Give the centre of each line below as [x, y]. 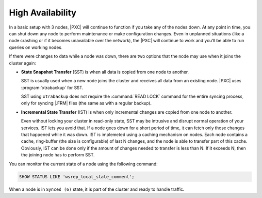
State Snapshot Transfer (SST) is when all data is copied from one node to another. [105, 72]
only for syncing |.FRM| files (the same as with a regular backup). [86, 103]
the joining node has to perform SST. [58, 155]
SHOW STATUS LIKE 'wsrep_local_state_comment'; [77, 176]
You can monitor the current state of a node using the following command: [83, 164]
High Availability [43, 13]
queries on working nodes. [36, 47]
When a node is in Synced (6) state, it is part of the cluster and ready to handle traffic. [97, 189]
